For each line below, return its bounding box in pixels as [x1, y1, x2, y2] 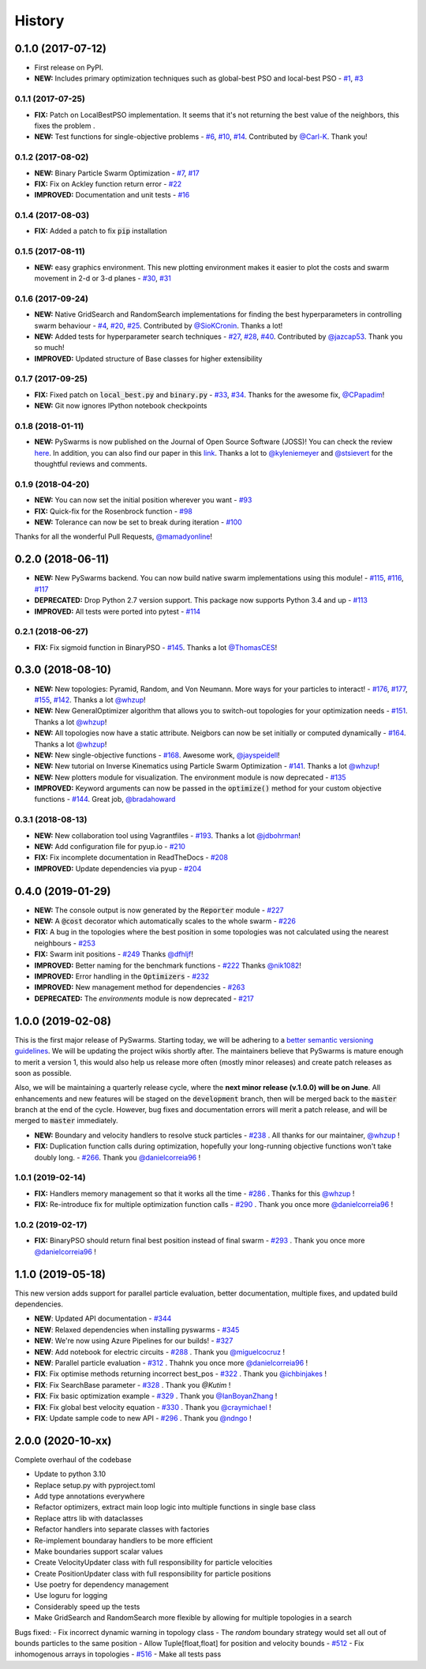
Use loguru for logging [34, 1591, 108, 1600]
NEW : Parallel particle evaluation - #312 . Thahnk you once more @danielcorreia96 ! [34, 1358, 308, 1367]
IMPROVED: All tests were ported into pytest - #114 [34, 607, 201, 616]
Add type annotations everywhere [34, 1491, 145, 1501]
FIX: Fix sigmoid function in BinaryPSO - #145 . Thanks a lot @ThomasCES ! [34, 642, 278, 652]
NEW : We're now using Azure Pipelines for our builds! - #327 [34, 1336, 234, 1346]
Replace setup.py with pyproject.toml [34, 1480, 155, 1490]
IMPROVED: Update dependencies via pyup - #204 [34, 863, 202, 873]
